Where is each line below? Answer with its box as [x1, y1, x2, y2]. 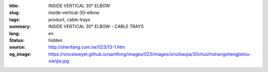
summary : [9, 24, 31, 30]
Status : [9, 37, 25, 43]
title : [9, 3, 19, 8]
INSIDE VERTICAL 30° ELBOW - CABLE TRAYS [48, 24, 144, 30]
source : [9, 44, 26, 50]
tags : [9, 16, 20, 22]
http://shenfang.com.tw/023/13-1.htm [48, 44, 125, 50]
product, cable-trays [48, 16, 90, 22]
